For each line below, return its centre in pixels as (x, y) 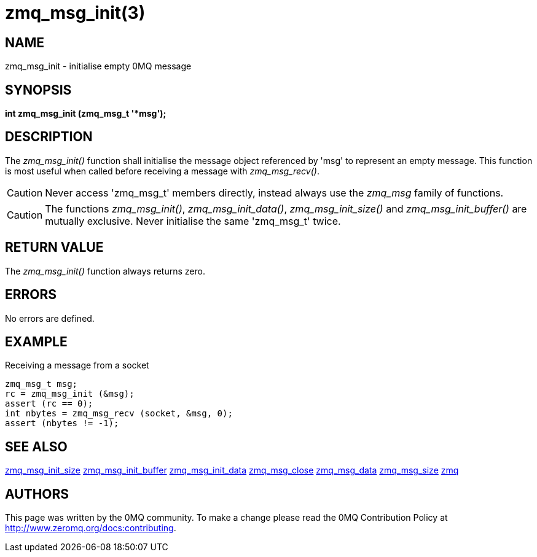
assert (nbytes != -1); (62, 423)
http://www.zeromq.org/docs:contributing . (91, 528)
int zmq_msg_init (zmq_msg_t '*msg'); (86, 114)
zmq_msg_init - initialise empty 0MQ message (98, 66)
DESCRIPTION (49, 137)
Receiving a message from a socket (77, 365)
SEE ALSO (36, 446)
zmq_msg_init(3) (75, 13)
